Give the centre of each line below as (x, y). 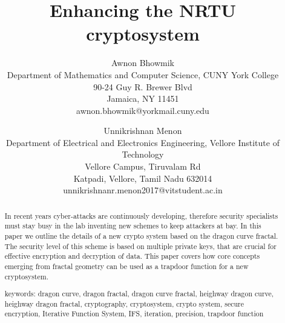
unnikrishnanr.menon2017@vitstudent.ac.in (143, 190)
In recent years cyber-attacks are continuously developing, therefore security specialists (141, 215)
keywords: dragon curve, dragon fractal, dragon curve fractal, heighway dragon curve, (139, 294)
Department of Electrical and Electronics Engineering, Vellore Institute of (143, 142)
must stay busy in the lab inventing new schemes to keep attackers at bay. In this (133, 226)
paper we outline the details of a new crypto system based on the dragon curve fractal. (141, 235)
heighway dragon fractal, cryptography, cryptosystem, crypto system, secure (124, 303)
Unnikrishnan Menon (143, 131)
